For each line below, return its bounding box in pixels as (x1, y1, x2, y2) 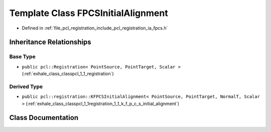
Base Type (9, 53, 36, 60)
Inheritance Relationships (9, 38, 91, 46)
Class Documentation (9, 113, 79, 122)
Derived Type (9, 83, 43, 90)
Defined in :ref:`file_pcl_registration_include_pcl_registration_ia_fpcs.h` (22, 25, 168, 31)
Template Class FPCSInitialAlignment (9, 7, 168, 18)
